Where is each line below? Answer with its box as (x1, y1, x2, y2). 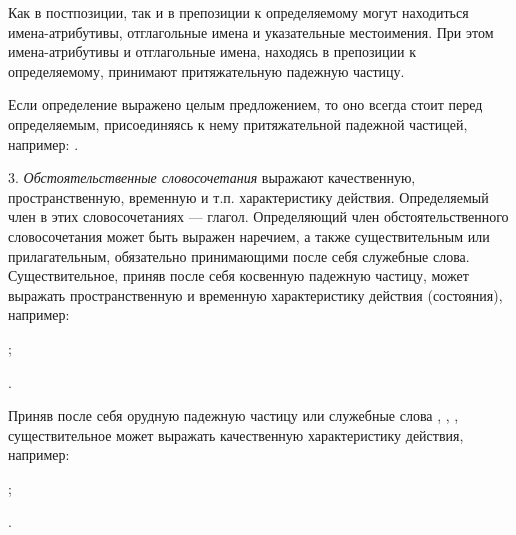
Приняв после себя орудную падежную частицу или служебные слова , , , (8, 405, 459, 426)
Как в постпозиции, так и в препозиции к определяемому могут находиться (8, 2, 469, 22)
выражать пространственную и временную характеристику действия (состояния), (8, 284, 503, 305)
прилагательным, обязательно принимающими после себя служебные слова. (8, 245, 470, 266)
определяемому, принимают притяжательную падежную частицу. (8, 60, 405, 81)
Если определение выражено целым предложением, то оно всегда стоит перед (8, 94, 483, 115)
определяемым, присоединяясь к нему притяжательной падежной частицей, (8, 113, 468, 134)
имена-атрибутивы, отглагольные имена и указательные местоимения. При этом (8, 21, 494, 42)
